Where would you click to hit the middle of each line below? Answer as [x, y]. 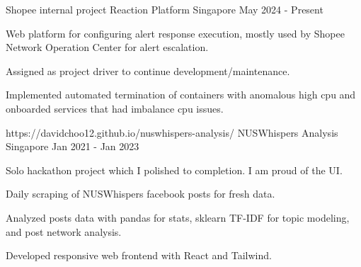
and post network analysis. [64, 231]
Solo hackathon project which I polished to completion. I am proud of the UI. [174, 170]
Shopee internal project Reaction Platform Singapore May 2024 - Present [165, 9]
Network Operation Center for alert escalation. [107, 47]
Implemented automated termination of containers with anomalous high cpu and [181, 95]
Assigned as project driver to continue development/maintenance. [148, 70]
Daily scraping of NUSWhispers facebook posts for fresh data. [141, 194]
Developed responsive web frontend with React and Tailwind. [139, 255]
